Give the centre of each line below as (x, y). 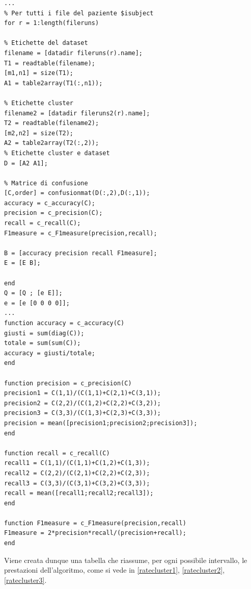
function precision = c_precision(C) (68, 383)
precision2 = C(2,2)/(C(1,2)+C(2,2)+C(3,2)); (82, 403)
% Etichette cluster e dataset (57, 153)
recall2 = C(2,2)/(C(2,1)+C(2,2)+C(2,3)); (77, 473)
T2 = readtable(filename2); (52, 123)
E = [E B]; (22, 263)
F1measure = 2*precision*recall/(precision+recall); (95, 533)
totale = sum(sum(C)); (43, 343)
